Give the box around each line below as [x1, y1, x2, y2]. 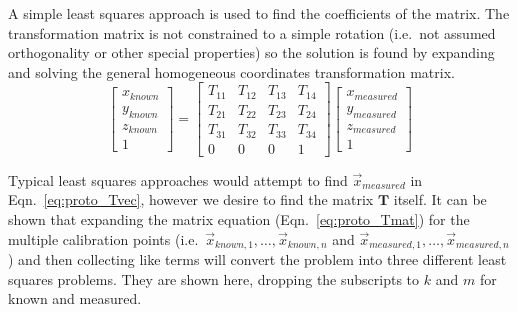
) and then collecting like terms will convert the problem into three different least [8, 249, 507, 270]
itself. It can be [393, 189, 487, 210]
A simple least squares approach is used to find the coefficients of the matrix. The [8, 3, 510, 23]
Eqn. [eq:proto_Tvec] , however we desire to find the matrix [8, 189, 374, 210]
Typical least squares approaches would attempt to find [8, 169, 348, 190]
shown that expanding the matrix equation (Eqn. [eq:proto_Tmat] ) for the [8, 209, 470, 230]
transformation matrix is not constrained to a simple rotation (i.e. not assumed [8, 22, 496, 43]
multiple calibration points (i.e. [8, 228, 199, 249]
